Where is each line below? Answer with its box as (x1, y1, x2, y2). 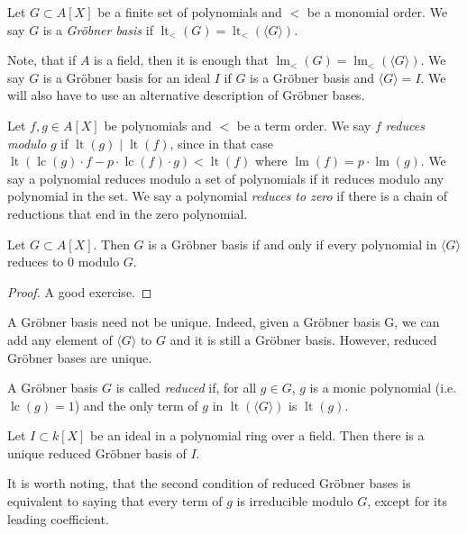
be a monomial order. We (307, 3, 448, 21)
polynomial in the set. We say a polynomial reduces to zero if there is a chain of (7, 186, 447, 205)
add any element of (7, 330, 113, 348)
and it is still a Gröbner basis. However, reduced (169, 330, 437, 348)
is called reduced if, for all (115, 378, 257, 397)
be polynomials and (104, 115, 212, 134)
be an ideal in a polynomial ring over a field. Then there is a (90, 426, 425, 445)
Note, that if (7, 50, 77, 69)
